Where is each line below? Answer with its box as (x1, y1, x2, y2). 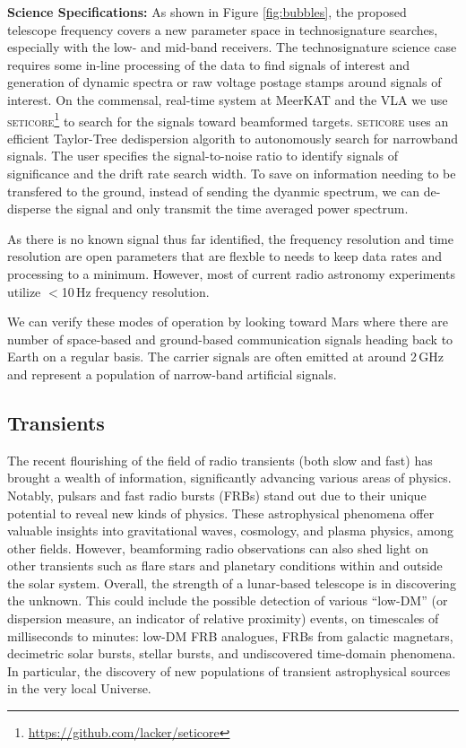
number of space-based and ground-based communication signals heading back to (7, 329, 453, 348)
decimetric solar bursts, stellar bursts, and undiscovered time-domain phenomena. (7, 644, 456, 663)
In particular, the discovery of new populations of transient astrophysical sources (7, 661, 451, 680)
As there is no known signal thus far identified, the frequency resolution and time (7, 229, 453, 248)
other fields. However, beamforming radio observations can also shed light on (7, 538, 428, 557)
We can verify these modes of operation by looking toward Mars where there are (7, 312, 449, 331)
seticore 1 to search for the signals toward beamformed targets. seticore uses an (7, 109, 449, 130)
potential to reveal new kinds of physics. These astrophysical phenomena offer (7, 503, 435, 522)
